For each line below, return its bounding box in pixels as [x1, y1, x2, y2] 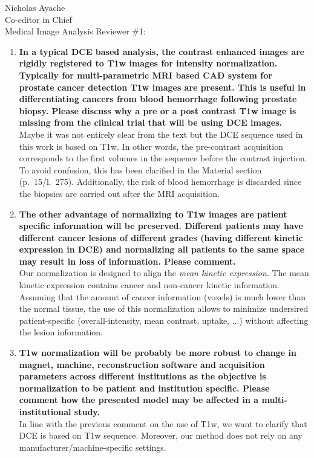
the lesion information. [19, 326, 103, 338]
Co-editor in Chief [5, 13, 72, 25]
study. [74, 405, 100, 418]
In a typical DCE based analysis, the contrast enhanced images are [19, 45, 305, 57]
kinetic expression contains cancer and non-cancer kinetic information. [19, 279, 280, 291]
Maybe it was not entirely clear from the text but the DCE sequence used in [19, 127, 303, 140]
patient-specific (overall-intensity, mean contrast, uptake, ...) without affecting [19, 314, 309, 326]
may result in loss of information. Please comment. [19, 254, 236, 267]
